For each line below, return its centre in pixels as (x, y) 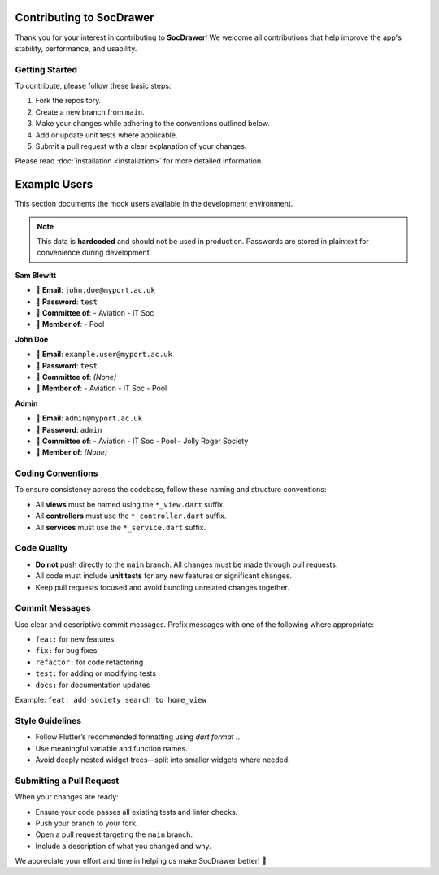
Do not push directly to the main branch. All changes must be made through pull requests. (187, 564)
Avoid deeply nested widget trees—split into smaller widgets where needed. (163, 760)
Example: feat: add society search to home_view (111, 700)
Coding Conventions (57, 473)
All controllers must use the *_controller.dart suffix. (131, 516)
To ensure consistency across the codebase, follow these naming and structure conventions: (171, 490)
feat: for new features (75, 639)
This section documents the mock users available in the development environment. (154, 204)
